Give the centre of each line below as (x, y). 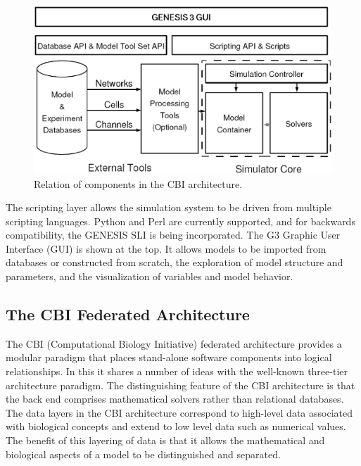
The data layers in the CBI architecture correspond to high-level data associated (179, 412)
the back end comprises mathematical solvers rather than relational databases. (175, 399)
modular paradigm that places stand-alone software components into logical (169, 357)
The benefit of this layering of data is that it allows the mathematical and (165, 440)
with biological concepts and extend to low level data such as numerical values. (176, 426)
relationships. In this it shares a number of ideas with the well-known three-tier (177, 371)
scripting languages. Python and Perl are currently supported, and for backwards (180, 221)
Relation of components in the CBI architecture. (138, 183)
